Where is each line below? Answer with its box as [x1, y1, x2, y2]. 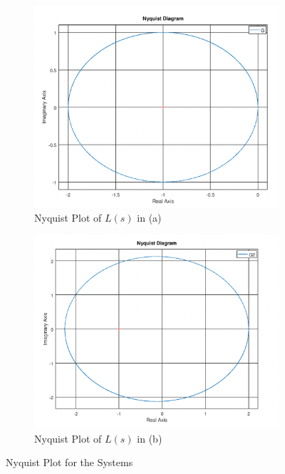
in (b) [137, 431, 162, 445]
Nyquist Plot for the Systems [6, 455, 133, 470]
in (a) [137, 210, 162, 225]
